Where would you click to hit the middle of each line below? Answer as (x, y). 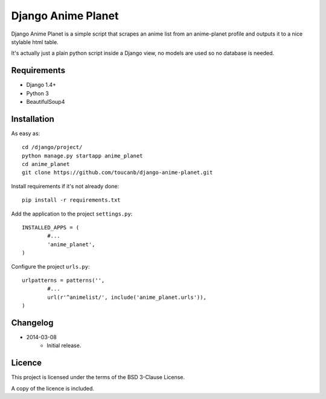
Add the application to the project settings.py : (72, 214)
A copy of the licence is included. (53, 388)
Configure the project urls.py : (50, 266)
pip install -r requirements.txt (71, 200)
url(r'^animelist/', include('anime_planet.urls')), (127, 297)
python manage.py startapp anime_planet (82, 156)
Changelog (32, 323)
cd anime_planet (46, 164)
